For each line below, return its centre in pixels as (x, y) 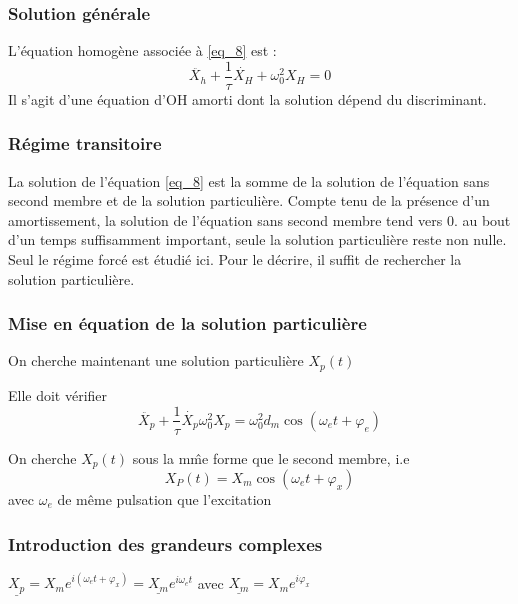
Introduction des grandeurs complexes (165, 543)
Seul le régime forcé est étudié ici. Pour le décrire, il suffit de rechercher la (235, 259)
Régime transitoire (85, 143)
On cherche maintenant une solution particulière (156, 360)
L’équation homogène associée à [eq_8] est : (142, 50)
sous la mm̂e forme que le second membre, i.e (271, 457)
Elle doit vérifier (58, 394)
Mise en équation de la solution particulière (187, 323)
